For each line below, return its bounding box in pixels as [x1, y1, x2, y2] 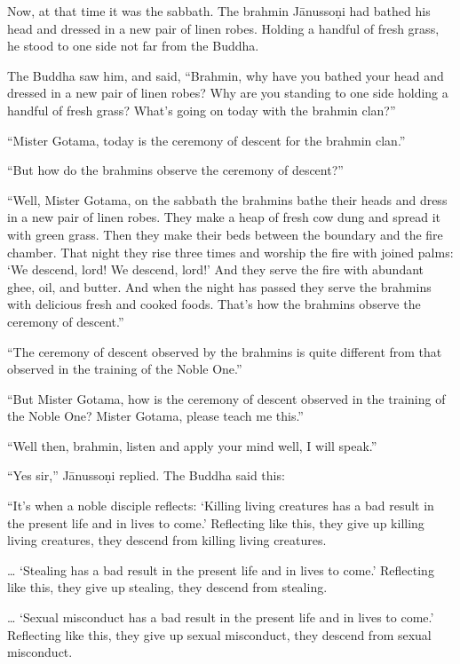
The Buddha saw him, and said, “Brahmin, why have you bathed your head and [7, 66, 444, 84]
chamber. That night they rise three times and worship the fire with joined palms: [7, 242, 454, 261]
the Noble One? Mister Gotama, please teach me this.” [7, 407, 304, 425]
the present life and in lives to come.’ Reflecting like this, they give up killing [7, 513, 424, 532]
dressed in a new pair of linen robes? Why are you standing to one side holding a [7, 83, 448, 102]
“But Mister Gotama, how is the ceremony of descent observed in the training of [7, 389, 446, 407]
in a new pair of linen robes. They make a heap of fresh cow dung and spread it [7, 208, 441, 226]
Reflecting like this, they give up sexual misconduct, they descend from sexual [7, 625, 432, 644]
